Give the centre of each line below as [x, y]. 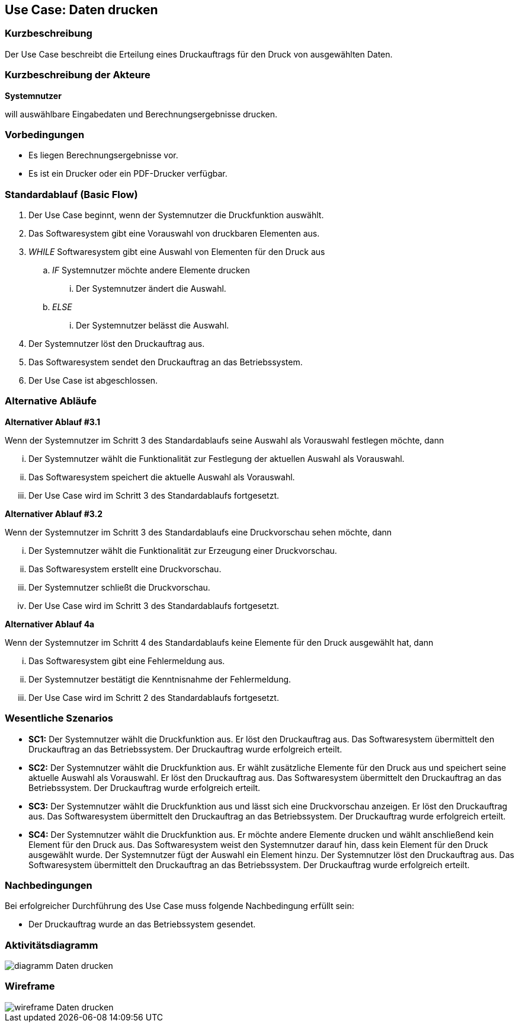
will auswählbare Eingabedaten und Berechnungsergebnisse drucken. [141, 114]
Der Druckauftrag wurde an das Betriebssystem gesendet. [142, 924]
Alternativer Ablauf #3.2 [54, 513]
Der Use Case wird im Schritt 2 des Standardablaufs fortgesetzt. [154, 697]
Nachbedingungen [49, 885]
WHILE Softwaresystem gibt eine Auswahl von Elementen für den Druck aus [177, 252]
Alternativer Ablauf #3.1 [52, 422]
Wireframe [30, 986]
